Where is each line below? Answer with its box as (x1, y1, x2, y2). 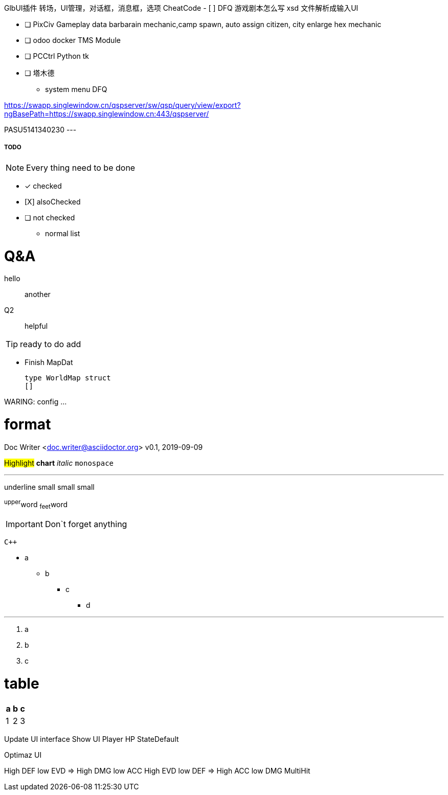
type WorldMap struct (25, 374, 111, 382)
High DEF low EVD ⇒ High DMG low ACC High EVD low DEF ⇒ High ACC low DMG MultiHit (4, 766, 310, 775)
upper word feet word (4, 498, 68, 511)
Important (6, 519, 43, 530)
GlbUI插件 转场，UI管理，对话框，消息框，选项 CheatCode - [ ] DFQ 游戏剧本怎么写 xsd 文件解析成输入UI (4, 4, 359, 12)
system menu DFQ (45, 85, 107, 94)
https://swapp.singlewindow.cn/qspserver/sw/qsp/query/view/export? (4, 101, 241, 109)
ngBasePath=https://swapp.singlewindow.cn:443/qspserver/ (4, 109, 209, 118)
